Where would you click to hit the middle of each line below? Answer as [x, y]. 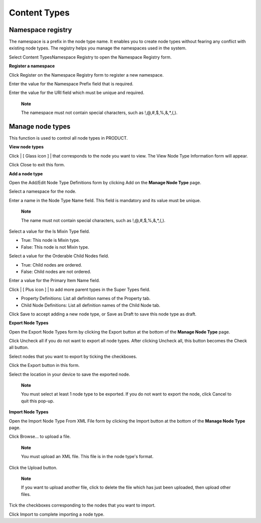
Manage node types [40, 127]
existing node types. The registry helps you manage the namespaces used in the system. [98, 48]
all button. [19, 348]
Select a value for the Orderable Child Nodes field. [59, 256]
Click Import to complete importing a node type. [57, 514]
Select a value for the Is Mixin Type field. [50, 231]
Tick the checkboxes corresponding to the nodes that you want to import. [82, 505]
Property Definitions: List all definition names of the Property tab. [86, 299]
